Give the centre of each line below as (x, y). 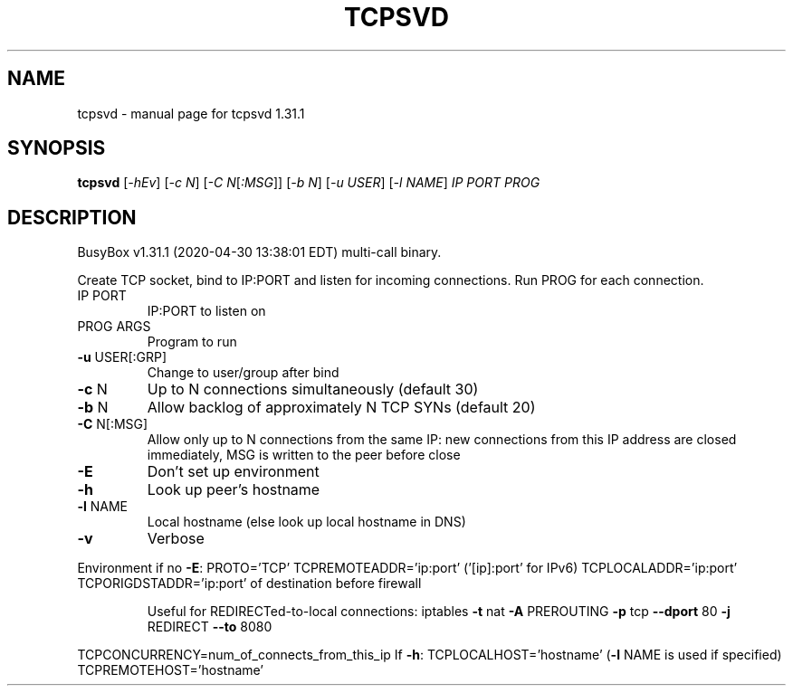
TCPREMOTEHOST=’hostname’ (171, 670)
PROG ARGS (114, 327)
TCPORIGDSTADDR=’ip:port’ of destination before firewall (249, 584)
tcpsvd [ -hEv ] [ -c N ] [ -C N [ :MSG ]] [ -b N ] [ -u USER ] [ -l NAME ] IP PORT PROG (309, 183)
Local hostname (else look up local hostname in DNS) (306, 522)
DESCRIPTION (72, 217)
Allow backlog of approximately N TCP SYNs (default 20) (341, 408)
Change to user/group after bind (243, 373)
